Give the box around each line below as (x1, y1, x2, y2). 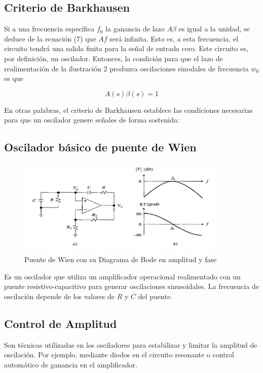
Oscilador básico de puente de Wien (4, 139, 197, 155)
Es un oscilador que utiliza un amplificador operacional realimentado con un (4, 271, 241, 281)
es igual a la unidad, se (178, 23, 250, 34)
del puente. (138, 291, 173, 301)
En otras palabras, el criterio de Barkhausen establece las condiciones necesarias (4, 104, 253, 115)
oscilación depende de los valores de (4, 291, 115, 301)
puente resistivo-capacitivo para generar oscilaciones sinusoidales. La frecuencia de (4, 281, 259, 292)
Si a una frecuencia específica (4, 23, 95, 34)
